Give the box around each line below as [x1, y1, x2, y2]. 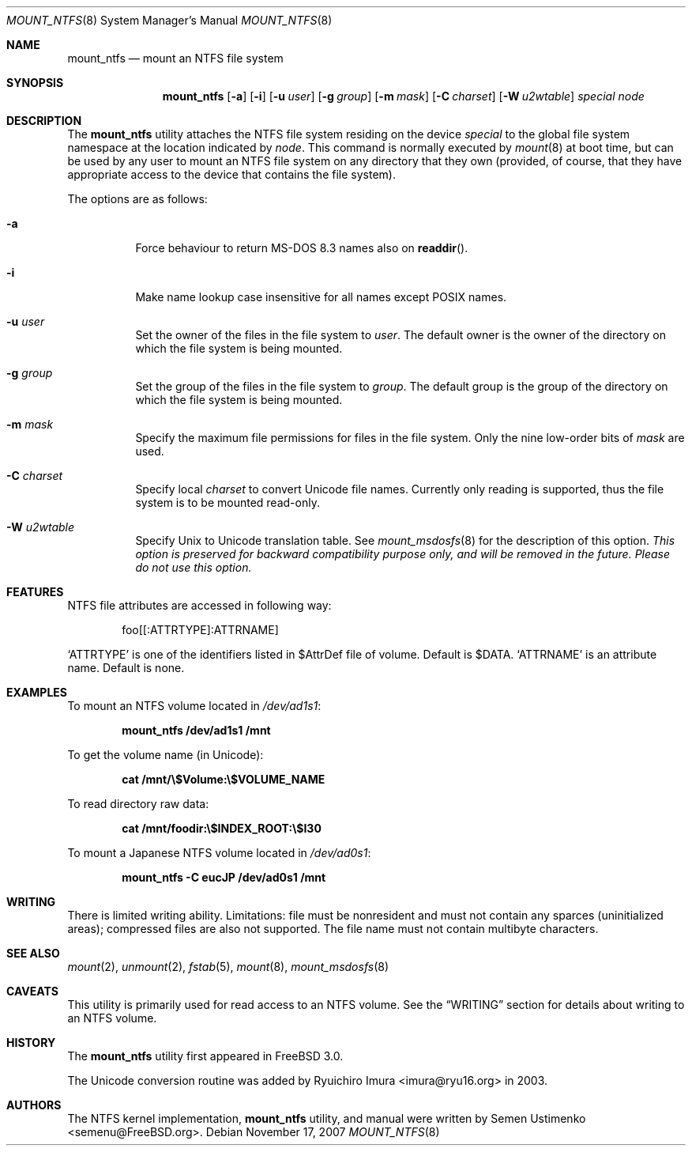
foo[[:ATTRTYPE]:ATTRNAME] [122, 623, 279, 636]
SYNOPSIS [6, 76, 64, 89]
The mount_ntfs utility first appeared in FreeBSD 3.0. [67, 1049, 344, 1063]
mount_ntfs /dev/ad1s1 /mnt [122, 723, 271, 737]
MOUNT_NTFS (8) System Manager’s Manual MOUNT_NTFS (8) [6, 13, 333, 27]
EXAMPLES [6, 686, 67, 699]
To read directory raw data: [67, 797, 209, 810]
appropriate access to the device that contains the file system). [67, 168, 396, 181]
